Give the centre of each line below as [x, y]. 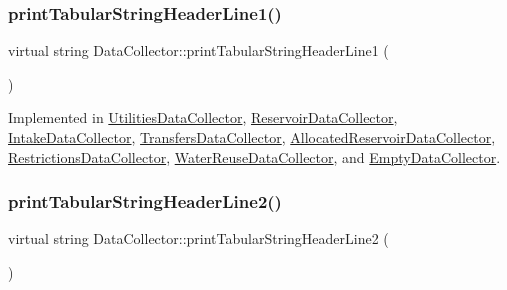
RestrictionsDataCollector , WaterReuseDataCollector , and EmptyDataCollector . [254, 156]
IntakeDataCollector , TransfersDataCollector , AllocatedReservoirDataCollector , [252, 137]
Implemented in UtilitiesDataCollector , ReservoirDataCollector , [203, 117]
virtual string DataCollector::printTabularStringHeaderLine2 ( [198, 238]
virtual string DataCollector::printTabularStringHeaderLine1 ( [198, 50]
